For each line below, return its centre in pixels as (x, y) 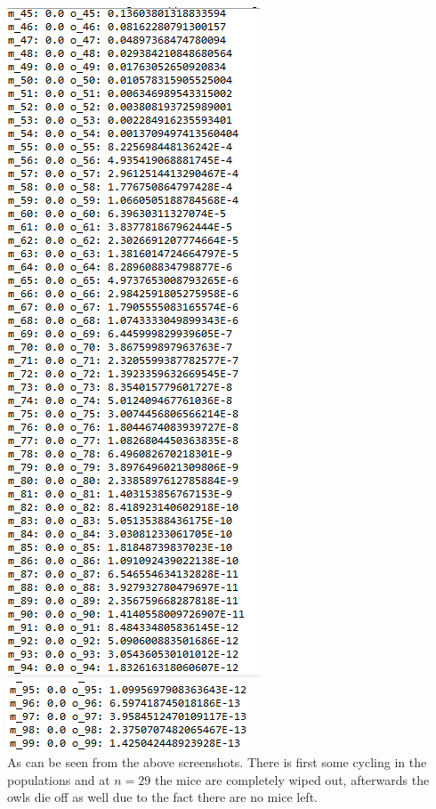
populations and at (59, 779)
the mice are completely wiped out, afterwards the (292, 779)
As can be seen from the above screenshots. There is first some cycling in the (217, 762)
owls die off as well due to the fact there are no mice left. (162, 797)
